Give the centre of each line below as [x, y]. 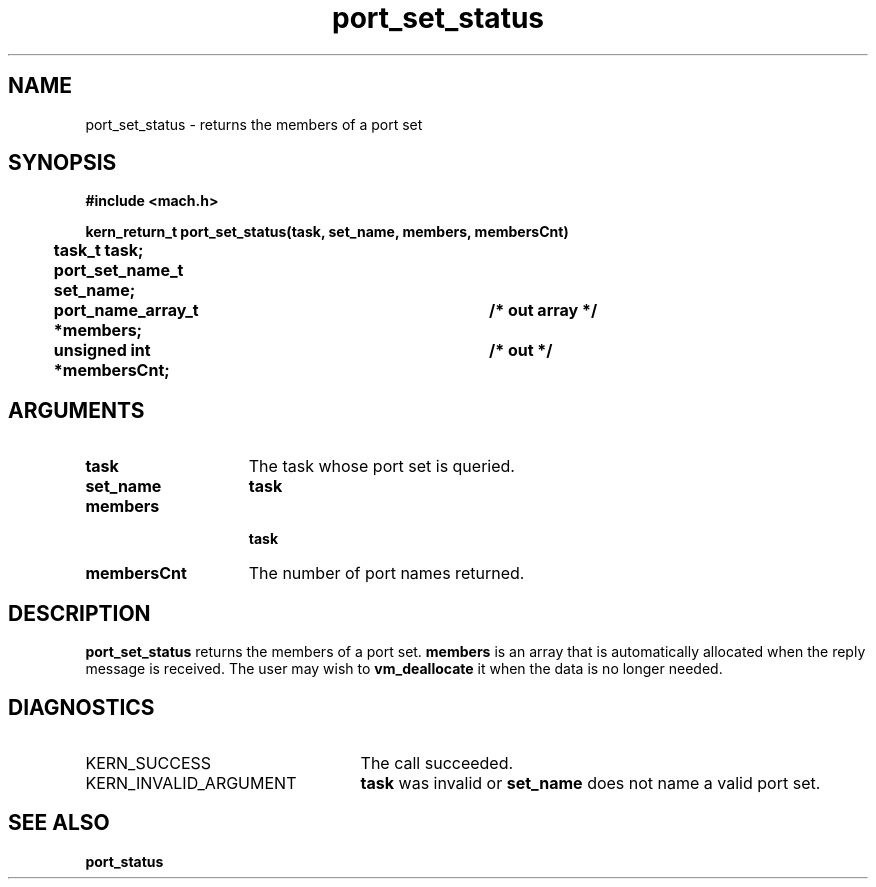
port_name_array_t [126, 310]
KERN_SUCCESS [148, 762]
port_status [124, 861]
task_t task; [98, 250]
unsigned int [102, 350]
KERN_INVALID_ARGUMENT [191, 782]
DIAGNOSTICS [81, 707]
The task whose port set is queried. [381, 466]
